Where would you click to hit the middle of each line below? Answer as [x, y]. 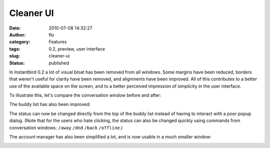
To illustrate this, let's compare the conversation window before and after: [85, 95]
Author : [17, 34]
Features [58, 42]
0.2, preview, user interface [77, 49]
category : [20, 42]
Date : [15, 28]
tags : [15, 49]
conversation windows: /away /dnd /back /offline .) [66, 127]
